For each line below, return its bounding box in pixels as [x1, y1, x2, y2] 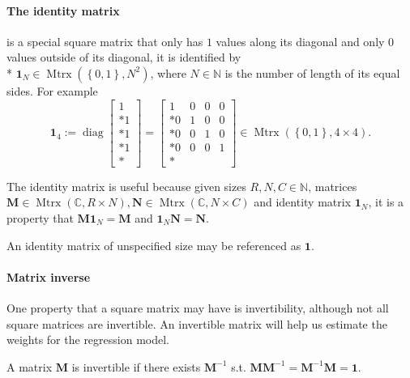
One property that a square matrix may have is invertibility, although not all [6, 299, 389, 316]
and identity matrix [254, 193, 352, 210]
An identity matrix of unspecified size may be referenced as [6, 236, 301, 253]
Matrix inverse [6, 268, 91, 285]
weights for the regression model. [6, 331, 169, 348]
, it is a [368, 193, 404, 210]
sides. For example [6, 82, 98, 99]
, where [150, 64, 186, 81]
